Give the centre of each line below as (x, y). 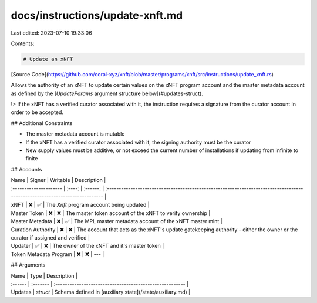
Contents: (23, 43)
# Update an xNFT (48, 59)
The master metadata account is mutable (75, 134)
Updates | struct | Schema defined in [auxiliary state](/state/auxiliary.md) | (101, 292)
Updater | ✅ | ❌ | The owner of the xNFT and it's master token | (87, 246)
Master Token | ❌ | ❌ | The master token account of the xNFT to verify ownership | (111, 213)
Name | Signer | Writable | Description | (58, 180)
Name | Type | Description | (44, 275)
